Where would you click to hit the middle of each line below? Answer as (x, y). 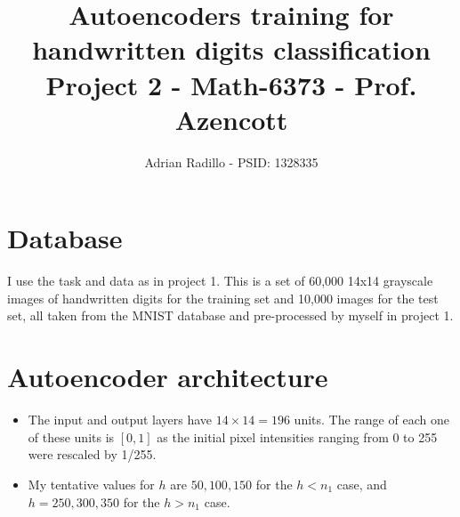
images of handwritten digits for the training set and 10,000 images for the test (223, 298)
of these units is (71, 436)
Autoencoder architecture (168, 377)
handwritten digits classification (231, 49)
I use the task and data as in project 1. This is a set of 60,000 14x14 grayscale (220, 281)
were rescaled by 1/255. (92, 454)
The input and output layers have (120, 420)
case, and (362, 484)
